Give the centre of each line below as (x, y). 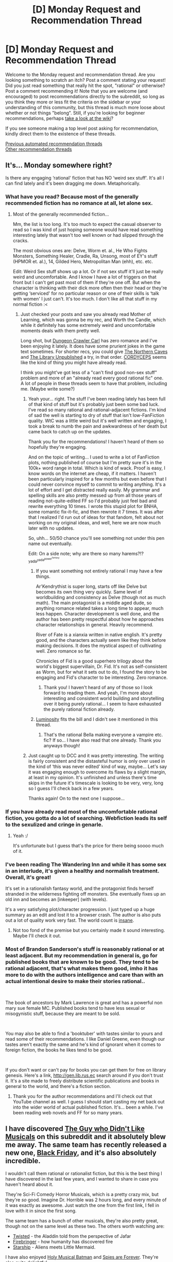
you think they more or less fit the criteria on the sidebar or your (73, 102)
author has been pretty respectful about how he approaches (100, 619)
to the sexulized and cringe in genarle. (54, 825)
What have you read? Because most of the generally (72, 197)
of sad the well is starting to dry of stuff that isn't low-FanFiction (96, 415)
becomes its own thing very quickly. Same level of (89, 592)
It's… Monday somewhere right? (59, 165)
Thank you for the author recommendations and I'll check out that (82, 1096)
